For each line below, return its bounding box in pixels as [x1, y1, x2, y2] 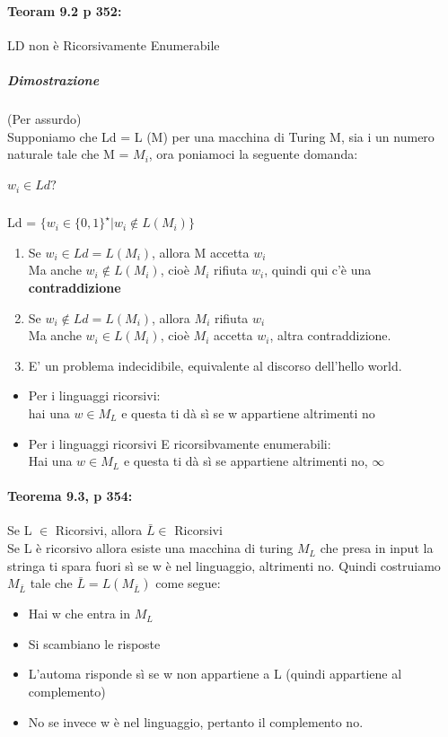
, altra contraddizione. [269, 326, 391, 345]
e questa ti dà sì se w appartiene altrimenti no [121, 403, 375, 422]
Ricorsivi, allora [55, 521, 143, 540]
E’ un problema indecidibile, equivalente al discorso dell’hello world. [28, 355, 402, 374]
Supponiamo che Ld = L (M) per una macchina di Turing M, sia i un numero [7, 127, 435, 145]
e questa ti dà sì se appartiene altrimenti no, [123, 452, 368, 470]
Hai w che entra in [28, 604, 130, 623]
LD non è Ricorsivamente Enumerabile [7, 35, 220, 54]
